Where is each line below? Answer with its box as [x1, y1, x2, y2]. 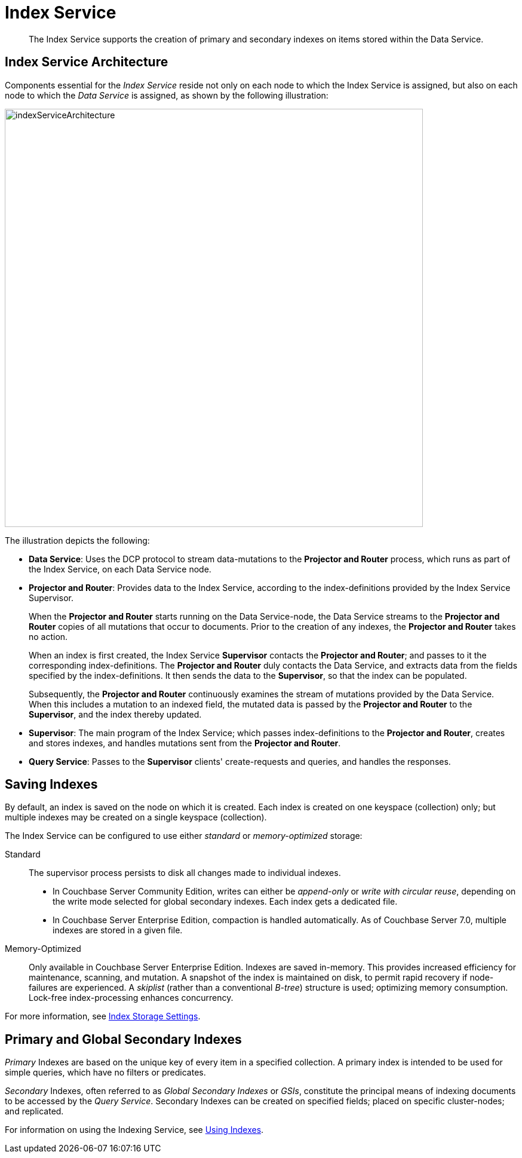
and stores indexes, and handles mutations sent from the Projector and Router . [29, 737, 341, 748]
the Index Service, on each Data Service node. [29, 563, 211, 574]
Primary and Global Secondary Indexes [5, 1031, 242, 1047]
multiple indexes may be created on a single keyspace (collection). [5, 812, 267, 823]
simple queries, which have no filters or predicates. [5, 1067, 206, 1078]
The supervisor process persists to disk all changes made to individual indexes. [29, 868, 341, 878]
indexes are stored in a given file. [53, 925, 183, 936]
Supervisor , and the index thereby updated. [29, 709, 202, 719]
